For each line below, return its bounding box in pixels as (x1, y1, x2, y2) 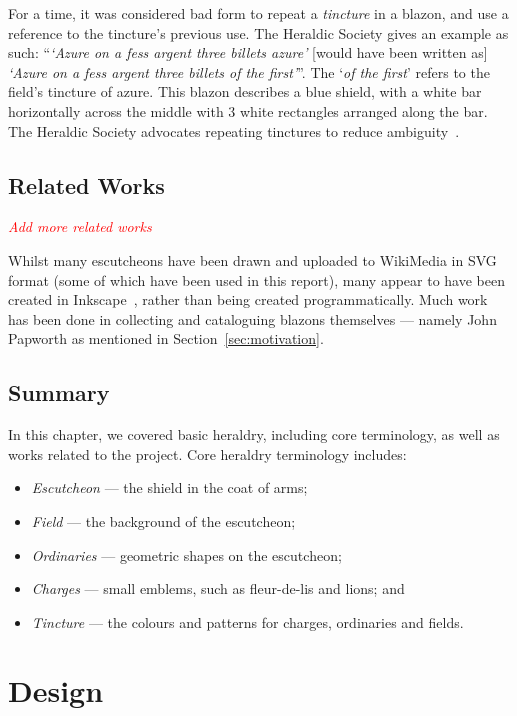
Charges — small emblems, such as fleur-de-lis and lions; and (31, 578, 405, 599)
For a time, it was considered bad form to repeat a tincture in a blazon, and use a (8, 3, 509, 23)
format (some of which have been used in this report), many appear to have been (8, 269, 505, 290)
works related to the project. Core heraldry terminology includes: (8, 443, 407, 464)
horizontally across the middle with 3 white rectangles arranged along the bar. (8, 100, 488, 121)
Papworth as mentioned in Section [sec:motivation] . (8, 328, 324, 349)
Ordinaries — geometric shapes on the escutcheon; (31, 544, 342, 565)
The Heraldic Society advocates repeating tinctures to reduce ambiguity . (8, 120, 460, 141)
